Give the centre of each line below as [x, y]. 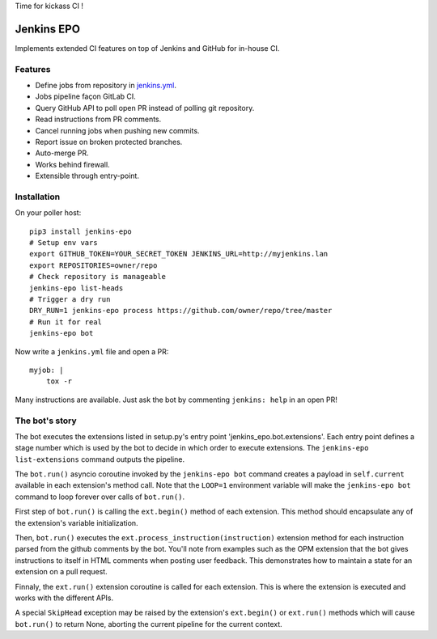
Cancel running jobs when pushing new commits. [117, 130]
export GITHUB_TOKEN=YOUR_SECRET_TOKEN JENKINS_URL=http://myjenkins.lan [179, 254]
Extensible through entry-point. [87, 176]
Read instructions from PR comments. [98, 119]
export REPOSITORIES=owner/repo [93, 265]
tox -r [59, 381]
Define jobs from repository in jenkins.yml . [106, 86]
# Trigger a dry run [70, 300]
